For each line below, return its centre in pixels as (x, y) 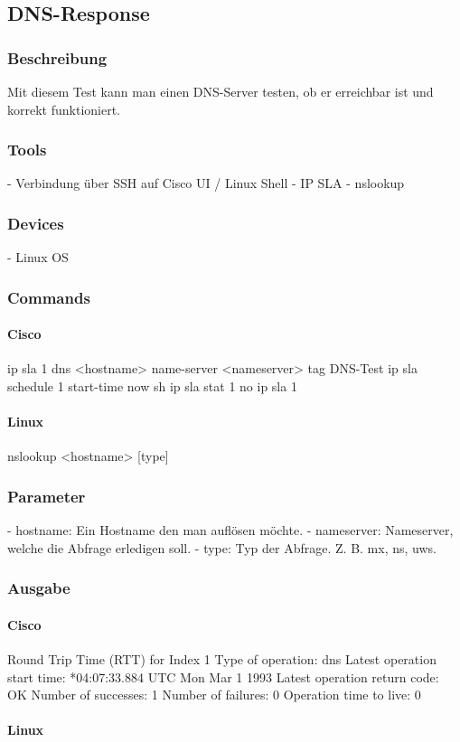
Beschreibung (57, 57)
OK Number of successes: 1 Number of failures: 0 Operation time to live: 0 (214, 695)
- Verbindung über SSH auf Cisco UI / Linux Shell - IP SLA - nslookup (206, 183)
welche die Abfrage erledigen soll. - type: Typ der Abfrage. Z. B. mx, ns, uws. (222, 547)
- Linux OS (38, 257)
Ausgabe (39, 588)
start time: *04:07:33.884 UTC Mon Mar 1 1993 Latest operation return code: (223, 676)
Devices (36, 223)
